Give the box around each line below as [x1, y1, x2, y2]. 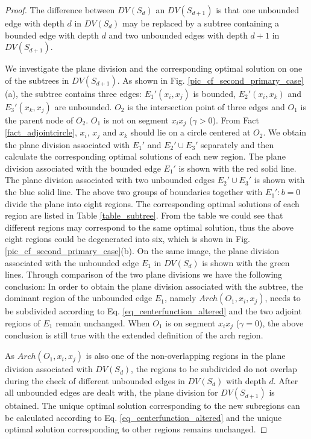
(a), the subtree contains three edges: [5, 87, 142, 99]
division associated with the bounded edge [5, 161, 161, 174]
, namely [165, 291, 196, 304]
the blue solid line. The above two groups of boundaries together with [5, 185, 263, 198]
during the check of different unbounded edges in [5, 374, 185, 387]
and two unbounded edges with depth [108, 28, 248, 41]
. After [273, 374, 298, 387]
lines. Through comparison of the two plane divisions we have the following [5, 268, 283, 281]
